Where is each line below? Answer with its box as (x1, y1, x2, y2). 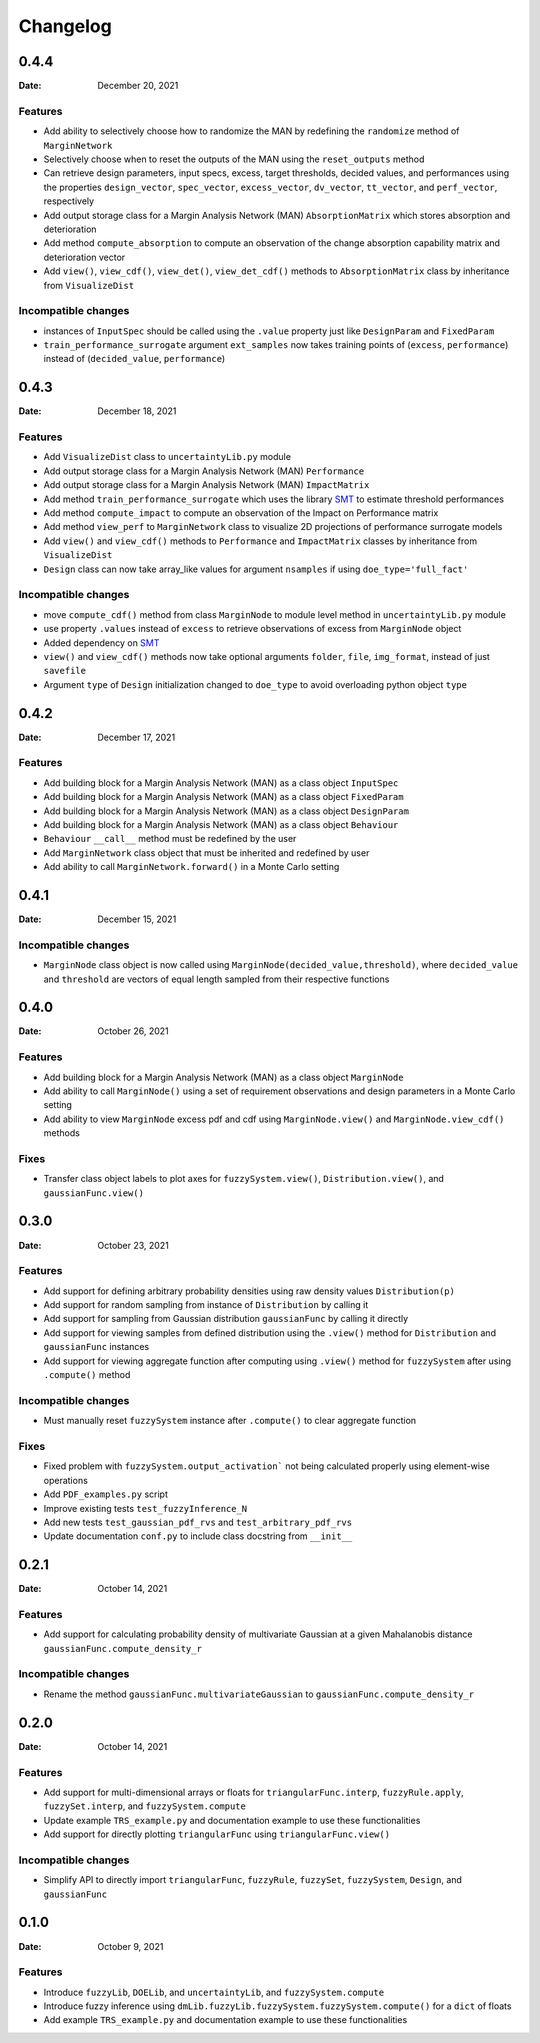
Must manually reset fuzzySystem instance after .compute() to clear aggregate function (43, 1415, 417, 1427)
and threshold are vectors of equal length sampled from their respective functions (43, 973, 390, 985)
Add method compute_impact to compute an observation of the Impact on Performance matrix (43, 507, 439, 519)
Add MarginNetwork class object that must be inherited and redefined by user (43, 846, 370, 859)
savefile (43, 665, 87, 677)
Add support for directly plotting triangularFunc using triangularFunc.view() (43, 1828, 390, 1840)
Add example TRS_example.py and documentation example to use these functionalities (43, 2014, 408, 2026)
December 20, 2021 (97, 80, 179, 92)
